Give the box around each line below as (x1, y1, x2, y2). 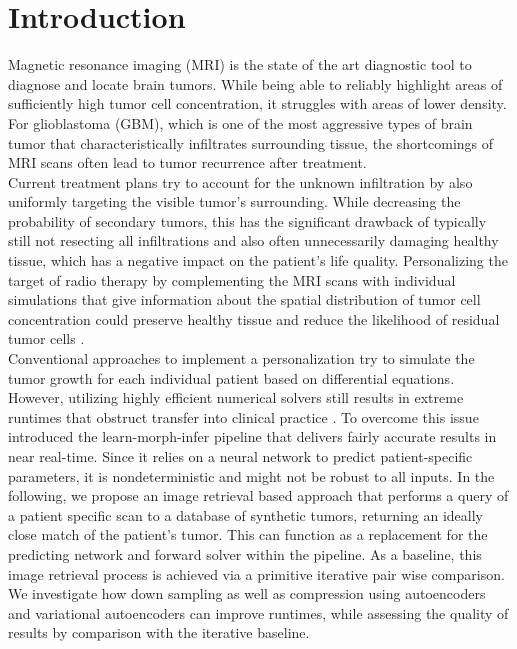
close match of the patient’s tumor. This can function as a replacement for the (8, 524, 488, 545)
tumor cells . (8, 328, 85, 349)
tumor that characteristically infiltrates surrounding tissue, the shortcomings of (8, 132, 494, 153)
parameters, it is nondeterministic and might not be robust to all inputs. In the (8, 465, 495, 486)
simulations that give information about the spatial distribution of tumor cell (8, 289, 481, 310)
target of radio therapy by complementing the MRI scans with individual (8, 269, 456, 290)
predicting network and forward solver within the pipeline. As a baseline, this (8, 543, 482, 564)
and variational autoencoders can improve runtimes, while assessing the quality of (8, 602, 509, 623)
